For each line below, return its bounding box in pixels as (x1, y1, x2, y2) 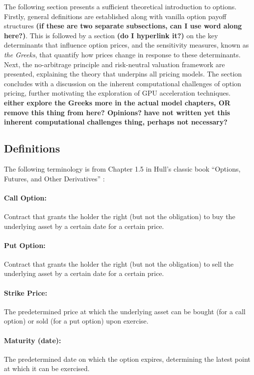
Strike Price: (4, 287, 48, 298)
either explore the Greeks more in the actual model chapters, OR (4, 97, 230, 107)
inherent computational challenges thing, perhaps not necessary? (4, 117, 228, 127)
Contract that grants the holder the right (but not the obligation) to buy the (4, 211, 235, 221)
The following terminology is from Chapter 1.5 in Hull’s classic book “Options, (4, 163, 241, 174)
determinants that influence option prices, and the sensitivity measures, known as (4, 40, 249, 50)
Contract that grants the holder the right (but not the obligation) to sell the (4, 258, 234, 269)
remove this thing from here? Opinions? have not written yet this (4, 107, 230, 117)
